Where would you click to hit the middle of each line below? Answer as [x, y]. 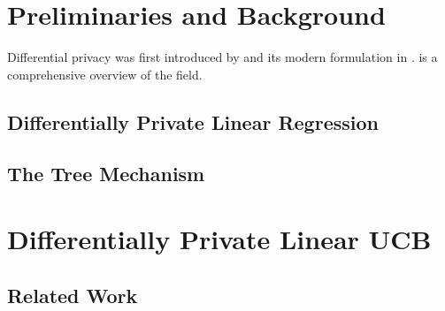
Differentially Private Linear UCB [219, 239]
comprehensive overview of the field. [105, 74]
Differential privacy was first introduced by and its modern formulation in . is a [222, 57]
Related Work [73, 295]
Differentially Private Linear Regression [193, 121]
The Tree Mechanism [106, 174]
